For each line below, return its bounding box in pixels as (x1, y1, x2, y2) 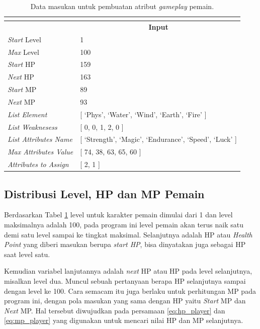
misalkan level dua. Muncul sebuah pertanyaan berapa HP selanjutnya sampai (4, 275, 246, 286)
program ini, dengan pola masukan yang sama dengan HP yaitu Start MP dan (4, 295, 246, 306)
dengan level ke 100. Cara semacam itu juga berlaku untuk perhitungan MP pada (4, 285, 256, 296)
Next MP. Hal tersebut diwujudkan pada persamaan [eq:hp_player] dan (4, 305, 225, 315)
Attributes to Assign (8, 159, 69, 170)
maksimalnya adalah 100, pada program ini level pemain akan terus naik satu (4, 219, 243, 230)
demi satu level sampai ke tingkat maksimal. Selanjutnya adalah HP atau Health (4, 229, 252, 239)
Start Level (8, 34, 41, 44)
